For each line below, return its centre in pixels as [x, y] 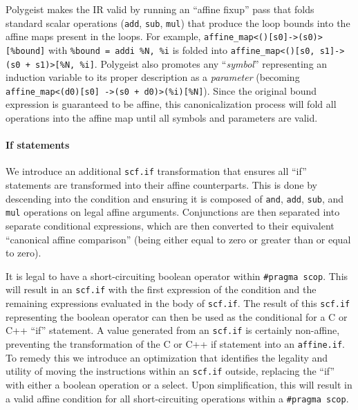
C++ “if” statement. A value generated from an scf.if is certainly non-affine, [173, 330]
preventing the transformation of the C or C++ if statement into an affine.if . [175, 344]
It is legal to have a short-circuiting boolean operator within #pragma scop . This [177, 276]
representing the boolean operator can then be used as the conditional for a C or [177, 316]
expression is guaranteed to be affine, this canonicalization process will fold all [171, 104]
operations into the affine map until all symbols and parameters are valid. [162, 118]
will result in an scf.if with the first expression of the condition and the [161, 289]
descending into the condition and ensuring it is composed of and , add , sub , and [175, 198]
